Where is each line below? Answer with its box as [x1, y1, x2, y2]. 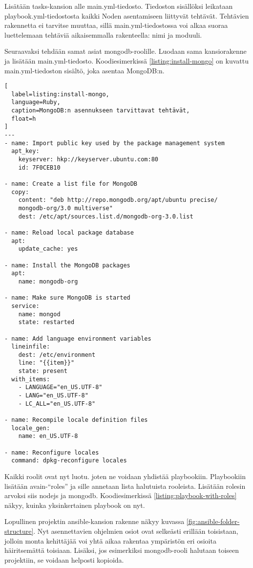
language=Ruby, [11, 99, 61, 106]
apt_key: [11, 148, 40, 155]
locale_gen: [11, 424, 50, 432]
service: [11, 302, 40, 309]
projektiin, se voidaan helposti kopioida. [4, 554, 124, 565]
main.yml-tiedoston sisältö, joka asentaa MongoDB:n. [4, 65, 165, 75]
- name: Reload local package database [4, 229, 134, 236]
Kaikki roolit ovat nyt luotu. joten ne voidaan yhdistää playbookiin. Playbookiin [4, 471, 246, 481]
